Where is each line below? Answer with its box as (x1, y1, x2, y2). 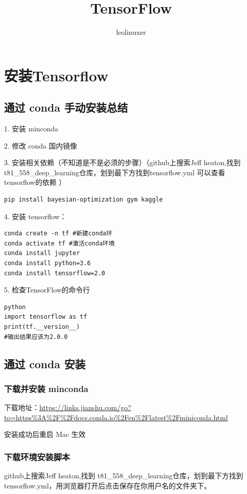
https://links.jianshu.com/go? (39, 402, 131, 413)
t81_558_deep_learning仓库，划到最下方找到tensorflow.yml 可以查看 (4, 167, 225, 177)
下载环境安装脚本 (4, 450, 70, 463)
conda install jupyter (4, 250, 80, 257)
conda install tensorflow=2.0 (4, 269, 105, 277)
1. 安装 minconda (4, 123, 58, 134)
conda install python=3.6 (4, 260, 91, 267)
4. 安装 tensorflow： (4, 211, 67, 221)
